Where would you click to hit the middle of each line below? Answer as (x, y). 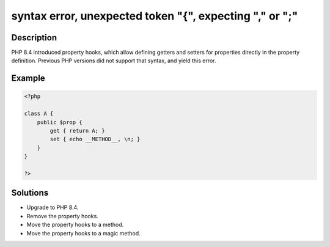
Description (34, 38)
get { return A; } (77, 131)
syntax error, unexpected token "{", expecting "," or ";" (155, 16)
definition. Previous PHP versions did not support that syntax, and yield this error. (114, 61)
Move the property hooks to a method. (75, 225)
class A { (39, 114)
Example (28, 79)
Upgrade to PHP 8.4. (53, 207)
